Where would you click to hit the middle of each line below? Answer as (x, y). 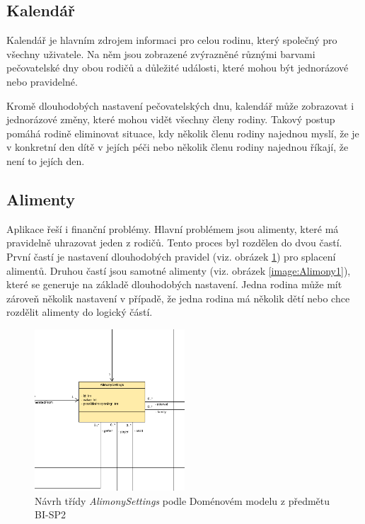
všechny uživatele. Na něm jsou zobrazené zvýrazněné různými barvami (161, 53)
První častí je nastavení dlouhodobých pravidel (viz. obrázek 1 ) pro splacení (171, 256)
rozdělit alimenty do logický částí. (80, 312)
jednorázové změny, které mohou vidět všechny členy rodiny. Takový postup (171, 119)
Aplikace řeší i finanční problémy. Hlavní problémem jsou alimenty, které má (173, 228)
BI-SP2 (50, 514)
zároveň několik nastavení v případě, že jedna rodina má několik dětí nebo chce (178, 298)
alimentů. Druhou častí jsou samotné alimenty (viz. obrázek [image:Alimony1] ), (179, 270)
